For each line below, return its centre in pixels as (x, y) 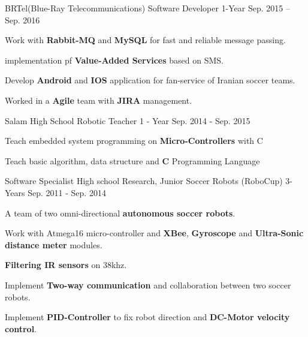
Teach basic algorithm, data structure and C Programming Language (132, 160)
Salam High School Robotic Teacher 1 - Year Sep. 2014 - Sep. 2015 (128, 120)
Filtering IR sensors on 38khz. (66, 265)
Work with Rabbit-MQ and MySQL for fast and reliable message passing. (145, 40)
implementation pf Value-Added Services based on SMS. (114, 60)
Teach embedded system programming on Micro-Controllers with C (134, 141)
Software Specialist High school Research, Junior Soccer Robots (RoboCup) (144, 181)
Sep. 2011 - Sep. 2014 (67, 192)
